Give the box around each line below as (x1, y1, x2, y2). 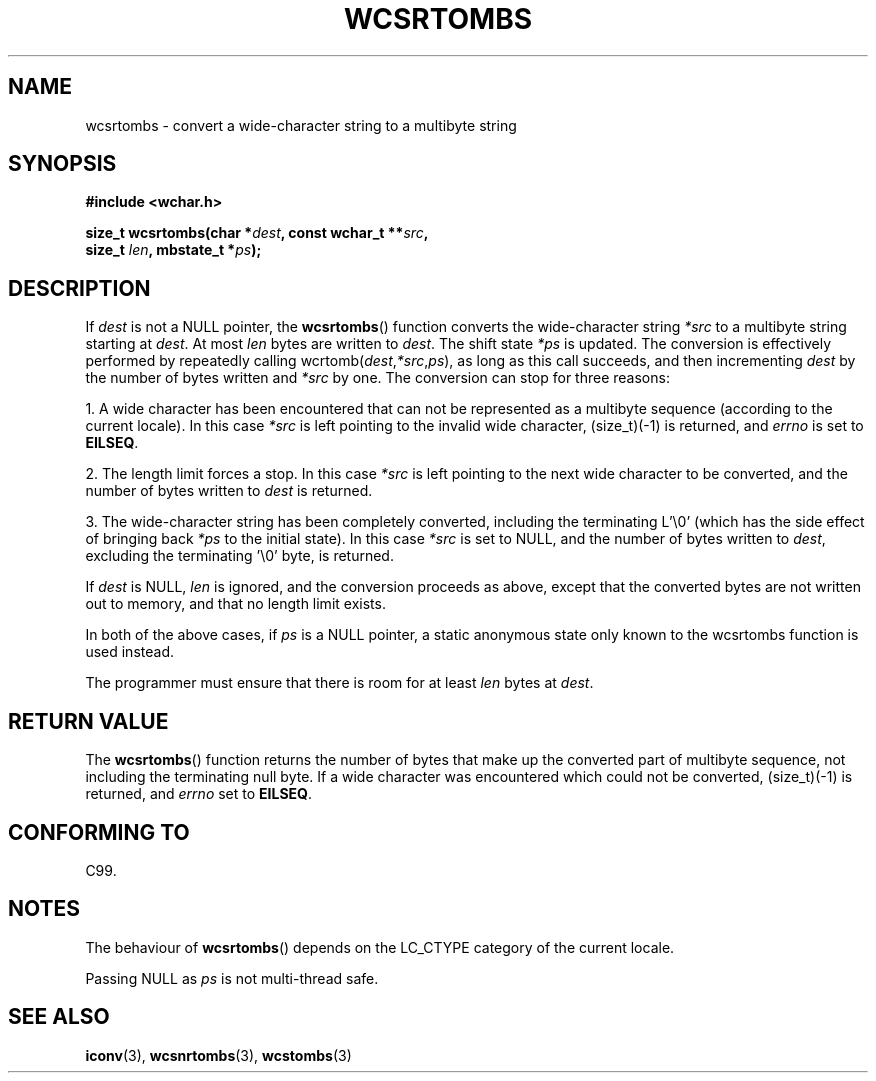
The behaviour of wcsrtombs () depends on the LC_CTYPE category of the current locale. (85, 938, 675, 956)
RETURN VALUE (8, 708, 169, 734)
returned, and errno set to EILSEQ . (85, 785, 313, 803)
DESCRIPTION (8, 275, 151, 301)
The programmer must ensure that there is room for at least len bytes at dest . (85, 674, 594, 692)
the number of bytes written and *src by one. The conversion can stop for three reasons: (85, 369, 670, 387)
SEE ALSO (8, 1004, 110, 1030)
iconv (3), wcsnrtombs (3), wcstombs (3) (85, 1046, 352, 1064)
